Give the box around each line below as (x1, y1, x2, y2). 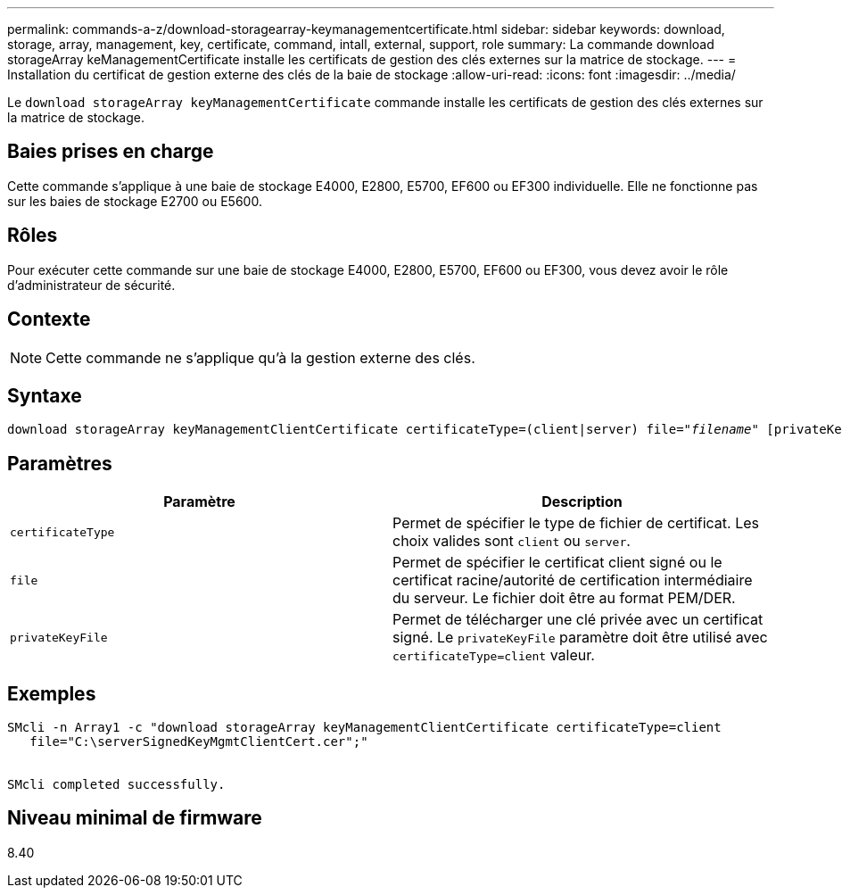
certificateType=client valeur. (392, 646, 595, 665)
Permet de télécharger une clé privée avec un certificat (392, 610, 764, 629)
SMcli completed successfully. (7, 777, 226, 792)
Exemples (7, 682, 96, 705)
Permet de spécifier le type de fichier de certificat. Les (392, 514, 760, 533)
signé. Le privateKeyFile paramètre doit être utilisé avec (392, 628, 768, 647)
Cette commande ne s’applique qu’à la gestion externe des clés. (45, 348, 475, 367)
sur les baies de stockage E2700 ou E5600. (7, 193, 262, 209)
